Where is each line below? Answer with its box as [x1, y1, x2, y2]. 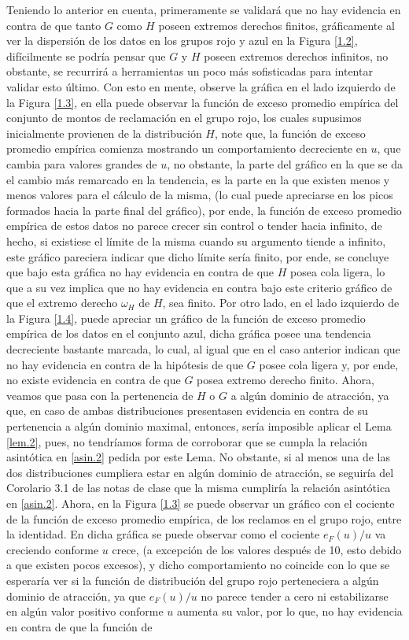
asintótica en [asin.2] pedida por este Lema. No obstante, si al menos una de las [6, 449, 391, 465]
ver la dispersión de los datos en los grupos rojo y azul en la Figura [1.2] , [6, 32, 358, 49]
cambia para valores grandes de [6, 155, 157, 172]
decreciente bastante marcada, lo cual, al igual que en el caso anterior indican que [6, 341, 400, 357]
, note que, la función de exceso [214, 124, 366, 141]
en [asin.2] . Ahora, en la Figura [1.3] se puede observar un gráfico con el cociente [6, 495, 395, 511]
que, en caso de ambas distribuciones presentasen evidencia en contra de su [6, 402, 368, 419]
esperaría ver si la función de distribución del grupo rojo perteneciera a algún [6, 572, 379, 588]
